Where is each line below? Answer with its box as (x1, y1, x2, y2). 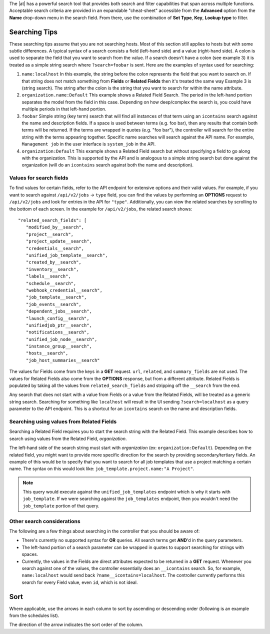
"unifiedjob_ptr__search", (25, 322, 92, 328)
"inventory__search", (25, 266, 79, 272)
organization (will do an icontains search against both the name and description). (21, 162, 193, 168)
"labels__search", (25, 273, 71, 279)
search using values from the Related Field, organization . (9, 435, 127, 441)
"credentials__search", (25, 245, 84, 251)
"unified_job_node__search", (25, 336, 97, 342)
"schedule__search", (25, 280, 76, 286)
